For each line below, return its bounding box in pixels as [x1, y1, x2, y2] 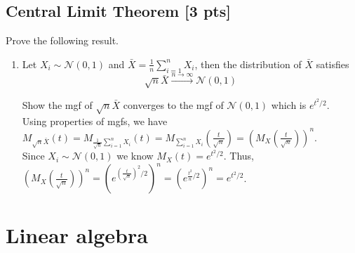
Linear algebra [6, 221, 148, 249]
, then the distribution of [194, 56, 302, 71]
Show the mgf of [22, 97, 93, 112]
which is [271, 97, 307, 112]
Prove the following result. [6, 33, 119, 48]
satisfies [316, 56, 349, 71]
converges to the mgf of [123, 97, 224, 112]
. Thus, [223, 148, 254, 163]
